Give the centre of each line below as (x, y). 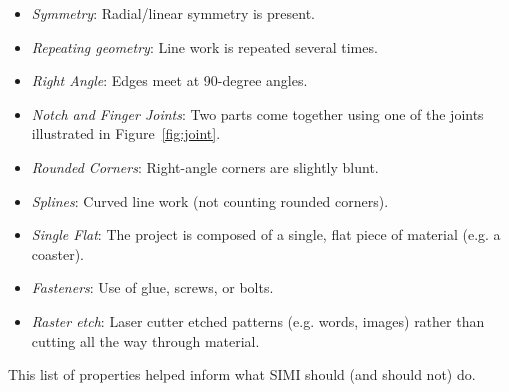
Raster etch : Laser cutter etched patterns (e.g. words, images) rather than (258, 320)
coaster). (58, 253)
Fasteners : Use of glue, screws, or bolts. (152, 287)
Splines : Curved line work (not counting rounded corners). (210, 200)
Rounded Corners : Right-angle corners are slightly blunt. (205, 166)
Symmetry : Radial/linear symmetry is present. (173, 13)
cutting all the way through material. (145, 340)
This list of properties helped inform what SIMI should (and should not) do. (242, 374)
